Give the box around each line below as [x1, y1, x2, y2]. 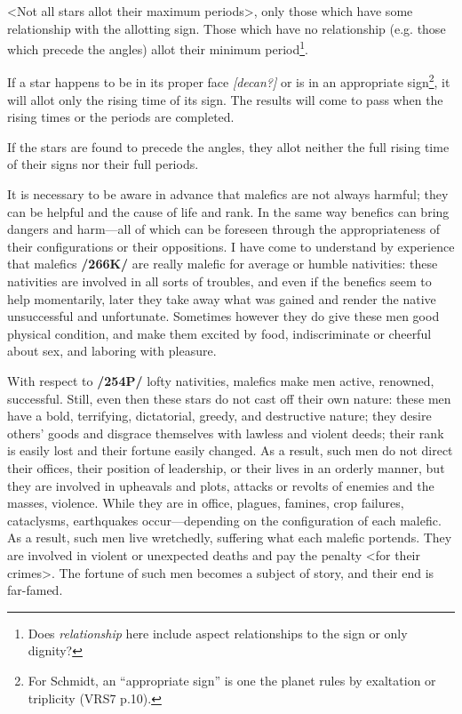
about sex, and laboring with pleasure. [7, 341, 217, 360]
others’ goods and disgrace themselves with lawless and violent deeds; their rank [7, 423, 444, 442]
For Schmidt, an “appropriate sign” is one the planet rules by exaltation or [28, 670, 436, 689]
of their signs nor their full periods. [7, 155, 199, 173]
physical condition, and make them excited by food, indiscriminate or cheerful [7, 324, 432, 342]
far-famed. [7, 581, 63, 599]
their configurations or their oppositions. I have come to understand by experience [7, 237, 455, 255]
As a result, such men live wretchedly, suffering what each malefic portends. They [7, 528, 452, 547]
